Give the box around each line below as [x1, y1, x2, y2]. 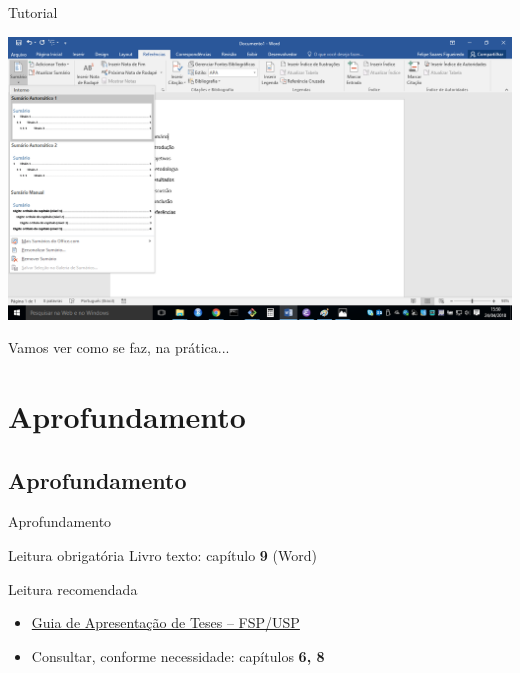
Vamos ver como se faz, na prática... [8, 337, 230, 358]
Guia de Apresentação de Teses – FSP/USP [31, 612, 300, 633]
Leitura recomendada [8, 578, 138, 599]
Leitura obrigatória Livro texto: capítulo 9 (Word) [8, 544, 317, 565]
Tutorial [8, 2, 58, 22]
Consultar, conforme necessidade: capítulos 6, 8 [31, 645, 325, 666]
